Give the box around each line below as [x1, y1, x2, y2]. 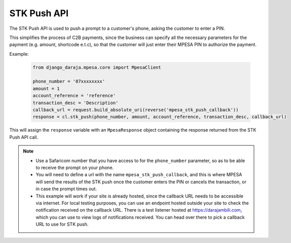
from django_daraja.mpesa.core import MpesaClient [32, 64, 162, 70]
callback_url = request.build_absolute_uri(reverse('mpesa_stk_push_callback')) [32, 107, 239, 113]
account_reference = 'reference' [32, 93, 116, 99]
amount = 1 [32, 86, 60, 91]
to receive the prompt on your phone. [35, 165, 114, 171]
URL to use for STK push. [35, 221, 89, 227]
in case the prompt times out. [35, 186, 97, 192]
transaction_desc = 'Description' [32, 100, 119, 106]
